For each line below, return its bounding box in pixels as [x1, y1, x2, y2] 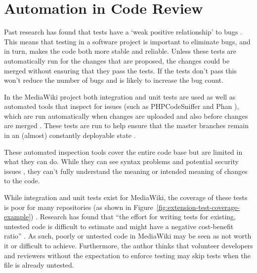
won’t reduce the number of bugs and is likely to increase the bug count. [4, 75, 224, 85]
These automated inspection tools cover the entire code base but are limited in [4, 146, 243, 157]
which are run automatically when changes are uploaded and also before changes [4, 110, 248, 121]
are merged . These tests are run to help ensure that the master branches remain [4, 120, 249, 131]
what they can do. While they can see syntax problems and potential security [4, 156, 239, 167]
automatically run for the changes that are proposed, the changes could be [4, 55, 230, 66]
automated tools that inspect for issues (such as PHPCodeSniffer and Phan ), [4, 101, 239, 111]
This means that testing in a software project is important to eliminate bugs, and [4, 36, 251, 46]
